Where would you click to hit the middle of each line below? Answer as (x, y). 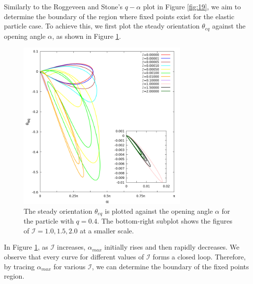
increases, (71, 247)
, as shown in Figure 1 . (87, 36)
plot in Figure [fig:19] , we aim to (192, 6)
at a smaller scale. (107, 230)
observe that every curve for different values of (74, 257)
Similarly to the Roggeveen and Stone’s (63, 6)
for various (69, 266)
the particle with (49, 221)
